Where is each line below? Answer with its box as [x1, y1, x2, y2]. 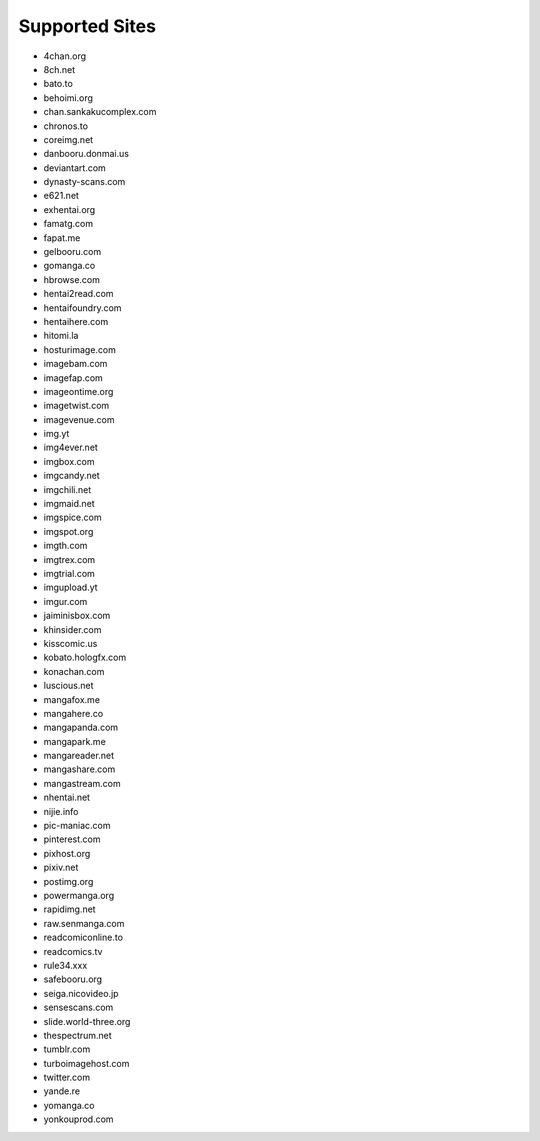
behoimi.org [43, 91, 94, 104]
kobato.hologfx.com [43, 651, 127, 664]
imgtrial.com [43, 568, 95, 579]
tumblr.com [43, 1043, 91, 1055]
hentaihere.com [43, 315, 109, 327]
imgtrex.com [43, 553, 96, 565]
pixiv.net [43, 861, 79, 874]
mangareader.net [43, 750, 115, 762]
